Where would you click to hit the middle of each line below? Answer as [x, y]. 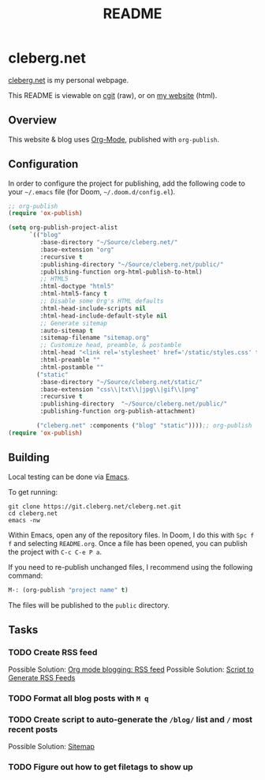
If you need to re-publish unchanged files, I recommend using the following [131, 567]
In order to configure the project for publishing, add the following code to [127, 183]
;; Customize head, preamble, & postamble [110, 345]
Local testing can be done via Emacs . [69, 477]
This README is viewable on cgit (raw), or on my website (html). [113, 95]
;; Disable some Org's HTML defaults [102, 301]
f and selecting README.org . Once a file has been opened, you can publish [128, 543]
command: [26, 575]
